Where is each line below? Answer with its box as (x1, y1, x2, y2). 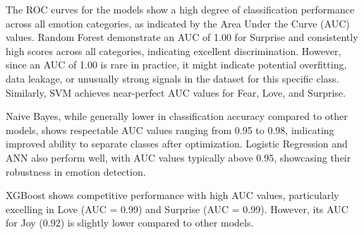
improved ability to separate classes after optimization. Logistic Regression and (6, 136, 348, 151)
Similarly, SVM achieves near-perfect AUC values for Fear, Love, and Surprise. (6, 85, 346, 100)
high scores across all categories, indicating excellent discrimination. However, (6, 43, 341, 58)
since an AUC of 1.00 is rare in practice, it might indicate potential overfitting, (6, 57, 347, 72)
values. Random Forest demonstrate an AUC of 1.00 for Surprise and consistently (6, 30, 358, 44)
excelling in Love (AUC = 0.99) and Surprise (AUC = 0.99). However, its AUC (6, 201, 348, 216)
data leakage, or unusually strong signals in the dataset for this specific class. (6, 71, 339, 85)
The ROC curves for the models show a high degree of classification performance (6, 2, 355, 16)
